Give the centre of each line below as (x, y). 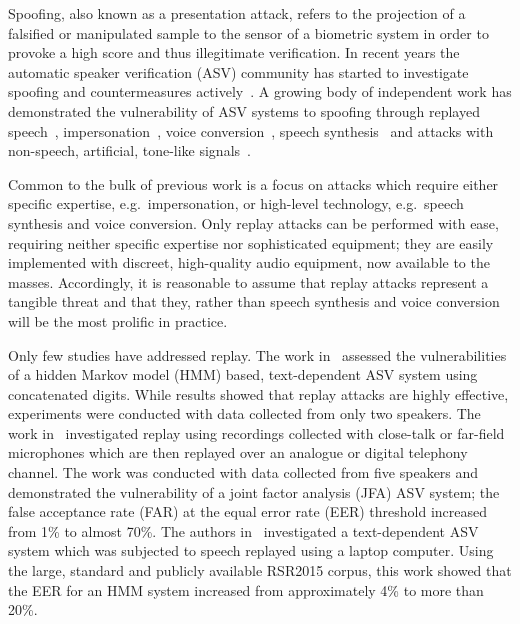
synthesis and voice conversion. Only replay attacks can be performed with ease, (253, 222)
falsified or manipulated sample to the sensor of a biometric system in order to (248, 32)
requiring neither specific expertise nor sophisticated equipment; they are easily (251, 242)
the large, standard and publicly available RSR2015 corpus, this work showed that (260, 570)
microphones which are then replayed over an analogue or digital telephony (238, 452)
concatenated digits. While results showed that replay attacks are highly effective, (258, 393)
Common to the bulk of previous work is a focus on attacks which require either (253, 183)
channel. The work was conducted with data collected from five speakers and (243, 472)
